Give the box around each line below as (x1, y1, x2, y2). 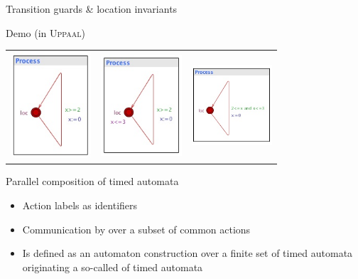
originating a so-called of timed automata (22, 259, 203, 274)
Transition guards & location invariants (6, 1, 178, 16)
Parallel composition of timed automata (6, 174, 179, 189)
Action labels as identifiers (22, 198, 138, 213)
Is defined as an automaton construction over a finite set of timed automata (22, 246, 353, 260)
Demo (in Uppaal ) (6, 25, 86, 40)
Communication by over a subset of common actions (22, 221, 251, 236)
